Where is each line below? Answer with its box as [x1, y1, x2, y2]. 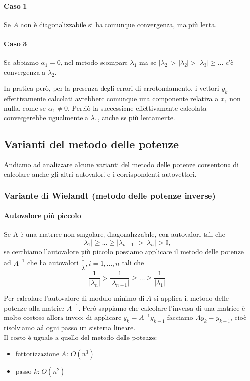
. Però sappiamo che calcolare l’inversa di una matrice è [78, 302, 245, 313]
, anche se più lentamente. [97, 112, 175, 123]
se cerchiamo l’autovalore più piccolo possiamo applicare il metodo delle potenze [4, 246, 244, 256]
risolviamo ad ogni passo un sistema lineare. [4, 322, 136, 333]
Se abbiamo [4, 57, 39, 67]
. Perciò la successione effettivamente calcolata [67, 103, 207, 113]
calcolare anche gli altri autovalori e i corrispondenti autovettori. [4, 169, 197, 179]
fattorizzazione [15, 348, 59, 359]
